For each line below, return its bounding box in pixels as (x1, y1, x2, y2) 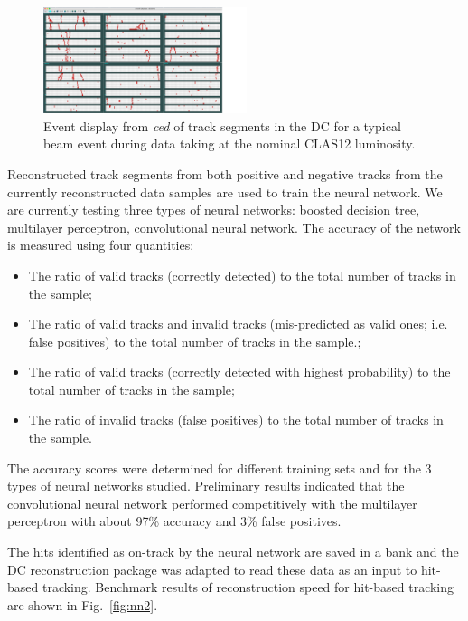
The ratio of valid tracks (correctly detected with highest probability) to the (28, 362, 451, 381)
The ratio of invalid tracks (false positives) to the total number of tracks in (28, 410, 444, 429)
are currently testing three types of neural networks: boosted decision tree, (7, 200, 420, 219)
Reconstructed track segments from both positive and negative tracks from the (7, 164, 443, 183)
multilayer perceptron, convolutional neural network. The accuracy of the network (7, 217, 461, 236)
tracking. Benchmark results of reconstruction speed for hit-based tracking (42, 578, 454, 597)
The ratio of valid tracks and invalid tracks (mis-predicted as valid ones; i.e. (28, 314, 448, 333)
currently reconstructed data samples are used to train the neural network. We (7, 182, 443, 201)
